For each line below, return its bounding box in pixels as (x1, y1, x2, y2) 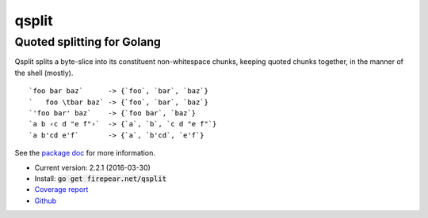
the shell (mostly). (14, 68, 74, 77)
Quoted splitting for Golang (14, 35, 162, 49)
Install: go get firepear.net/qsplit (34, 174, 166, 183)
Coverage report (34, 185, 89, 194)
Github (34, 196, 57, 205)
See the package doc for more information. (14, 148, 156, 158)
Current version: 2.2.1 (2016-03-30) (34, 163, 151, 172)
